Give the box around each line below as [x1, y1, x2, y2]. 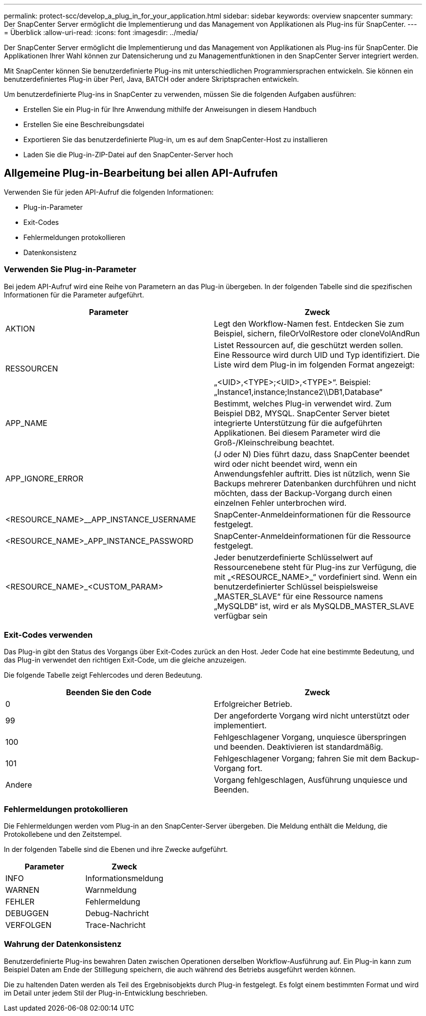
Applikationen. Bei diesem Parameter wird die [214, 427, 381, 438]
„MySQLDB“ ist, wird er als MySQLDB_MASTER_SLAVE [214, 601, 414, 611]
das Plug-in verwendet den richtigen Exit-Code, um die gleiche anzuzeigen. [4, 656, 247, 665]
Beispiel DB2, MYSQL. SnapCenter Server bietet [214, 408, 390, 418]
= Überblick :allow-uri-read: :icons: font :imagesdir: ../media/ [4, 28, 198, 37]
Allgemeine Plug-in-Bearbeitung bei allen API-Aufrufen [4, 167, 278, 180]
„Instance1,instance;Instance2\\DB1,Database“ [214, 387, 383, 397]
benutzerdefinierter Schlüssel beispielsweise [214, 581, 378, 591]
